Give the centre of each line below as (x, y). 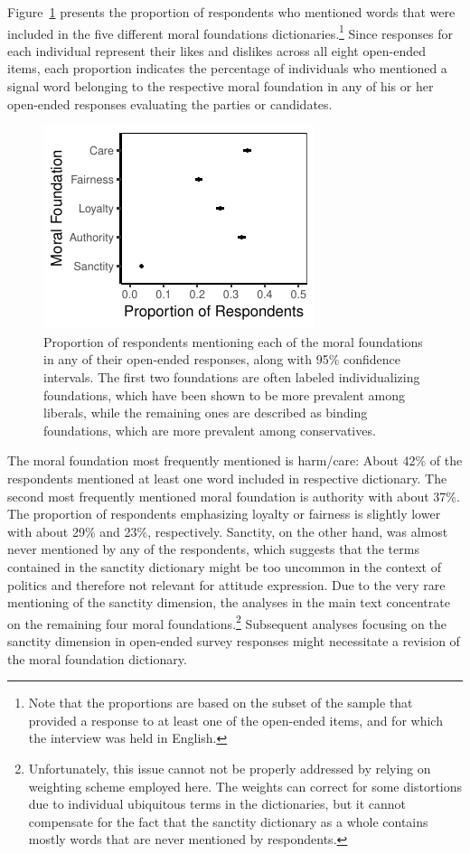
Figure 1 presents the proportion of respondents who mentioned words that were (231, 12)
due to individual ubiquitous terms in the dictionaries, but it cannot (217, 804)
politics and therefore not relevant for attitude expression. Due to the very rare (226, 584)
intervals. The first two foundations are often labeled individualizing (232, 377)
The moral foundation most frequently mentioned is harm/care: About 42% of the (235, 460)
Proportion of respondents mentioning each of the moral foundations (233, 341)
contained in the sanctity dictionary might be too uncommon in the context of (225, 566)
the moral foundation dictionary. (97, 658)
